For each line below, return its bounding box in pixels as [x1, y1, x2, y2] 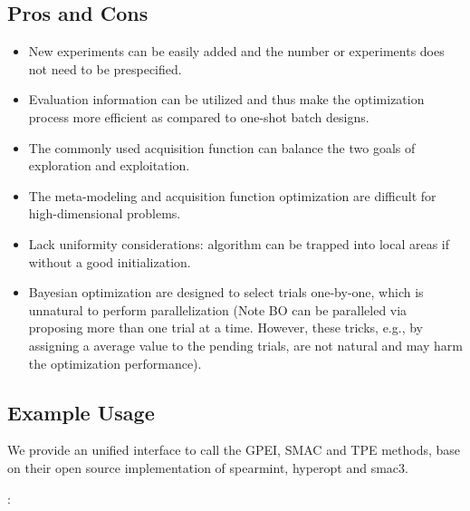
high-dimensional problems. [28, 204, 181, 223]
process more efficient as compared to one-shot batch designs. [28, 107, 369, 126]
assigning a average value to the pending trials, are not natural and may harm [28, 335, 463, 354]
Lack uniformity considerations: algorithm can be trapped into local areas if [28, 234, 450, 253]
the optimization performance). [28, 353, 202, 372]
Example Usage [7, 398, 155, 426]
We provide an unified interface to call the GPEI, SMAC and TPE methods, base [7, 440, 461, 459]
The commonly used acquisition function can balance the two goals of [28, 138, 416, 157]
